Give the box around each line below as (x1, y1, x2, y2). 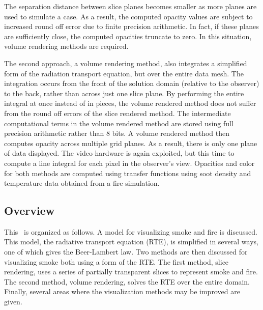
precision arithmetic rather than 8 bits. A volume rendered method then (4, 128, 229, 138)
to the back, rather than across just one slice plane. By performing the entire (4, 88, 244, 98)
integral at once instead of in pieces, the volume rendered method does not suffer (4, 98, 256, 108)
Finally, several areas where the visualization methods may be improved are (4, 286, 240, 297)
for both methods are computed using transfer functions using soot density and (4, 167, 251, 178)
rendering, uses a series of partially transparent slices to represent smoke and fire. (4, 266, 258, 277)
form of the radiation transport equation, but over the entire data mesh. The (4, 68, 244, 78)
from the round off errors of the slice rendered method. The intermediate (4, 107, 231, 118)
